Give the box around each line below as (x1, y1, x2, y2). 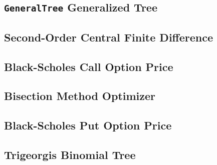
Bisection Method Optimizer (4, 88, 156, 103)
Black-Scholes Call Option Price (4, 58, 173, 74)
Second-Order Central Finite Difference (4, 29, 213, 44)
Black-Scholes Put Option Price (4, 117, 172, 133)
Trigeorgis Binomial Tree (4, 146, 136, 162)
